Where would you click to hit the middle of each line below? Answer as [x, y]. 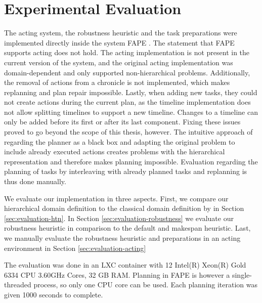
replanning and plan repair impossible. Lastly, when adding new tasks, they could [131, 92]
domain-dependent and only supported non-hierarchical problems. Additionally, [127, 72]
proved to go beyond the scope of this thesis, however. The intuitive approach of [128, 132]
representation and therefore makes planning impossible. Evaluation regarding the [131, 161]
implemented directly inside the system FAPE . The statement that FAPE [119, 42]
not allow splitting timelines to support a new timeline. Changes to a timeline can [131, 112]
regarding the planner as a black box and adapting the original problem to [120, 141]
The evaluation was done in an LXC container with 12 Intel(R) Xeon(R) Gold [125, 265]
